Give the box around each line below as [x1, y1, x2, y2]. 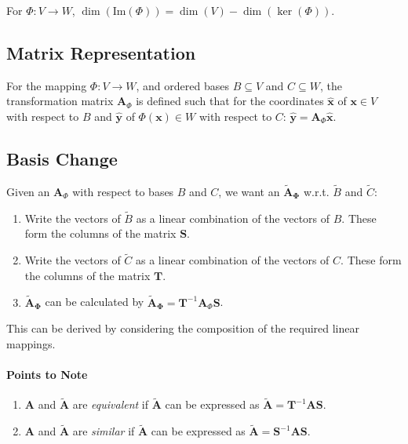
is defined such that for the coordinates [136, 93, 324, 109]
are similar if [72, 423, 135, 439]
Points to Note [6, 366, 88, 382]
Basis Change [6, 146, 118, 170]
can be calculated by [45, 293, 144, 310]
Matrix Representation [6, 40, 196, 64]
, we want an [218, 184, 280, 199]
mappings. [6, 335, 56, 351]
